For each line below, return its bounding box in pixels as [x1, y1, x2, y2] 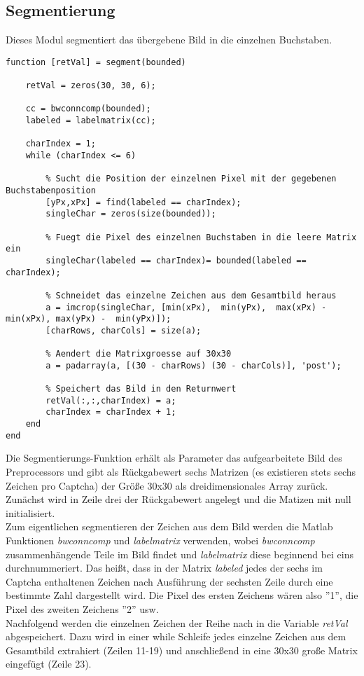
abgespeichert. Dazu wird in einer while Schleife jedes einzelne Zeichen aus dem [6, 629, 346, 644]
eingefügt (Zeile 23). [6, 656, 92, 671]
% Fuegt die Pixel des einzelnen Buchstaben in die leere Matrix [45, 232, 357, 242]
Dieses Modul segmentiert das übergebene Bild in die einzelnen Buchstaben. [6, 32, 332, 47]
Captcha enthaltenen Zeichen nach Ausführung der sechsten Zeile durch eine [6, 574, 333, 588]
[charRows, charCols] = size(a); [45, 325, 202, 336]
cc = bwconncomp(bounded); [25, 104, 151, 114]
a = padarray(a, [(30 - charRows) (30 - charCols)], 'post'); [45, 360, 342, 371]
